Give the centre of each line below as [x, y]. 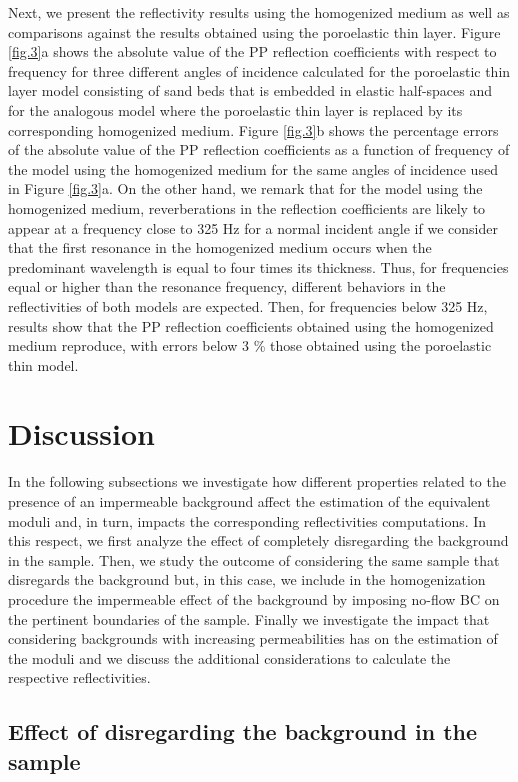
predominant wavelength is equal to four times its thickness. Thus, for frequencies [258, 266]
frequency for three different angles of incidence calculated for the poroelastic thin [259, 70]
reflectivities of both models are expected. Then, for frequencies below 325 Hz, [248, 305]
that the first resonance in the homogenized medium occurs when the [220, 247]
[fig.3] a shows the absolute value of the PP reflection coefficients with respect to [252, 51]
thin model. [43, 364]
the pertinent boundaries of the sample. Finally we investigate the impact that [249, 618]
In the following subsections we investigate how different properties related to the [257, 481]
